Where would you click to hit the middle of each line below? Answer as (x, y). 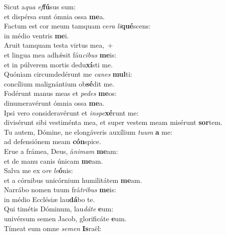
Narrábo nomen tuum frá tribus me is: (60, 190)
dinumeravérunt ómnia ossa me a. (54, 103)
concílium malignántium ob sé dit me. (59, 83)
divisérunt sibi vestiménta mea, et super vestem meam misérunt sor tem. (113, 122)
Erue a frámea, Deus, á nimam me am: (61, 151)
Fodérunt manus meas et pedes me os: (60, 93)
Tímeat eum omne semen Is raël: (53, 228)
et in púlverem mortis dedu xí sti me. (58, 64)
